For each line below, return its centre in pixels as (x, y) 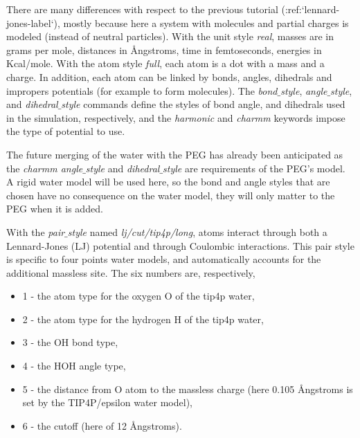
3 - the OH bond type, (70, 342)
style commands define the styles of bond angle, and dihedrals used (203, 104)
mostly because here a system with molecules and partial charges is (206, 22)
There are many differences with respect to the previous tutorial (142, 9)
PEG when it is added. (55, 209)
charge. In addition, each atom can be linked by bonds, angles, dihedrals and (169, 76)
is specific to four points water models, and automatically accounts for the (164, 259)
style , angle (304, 90)
